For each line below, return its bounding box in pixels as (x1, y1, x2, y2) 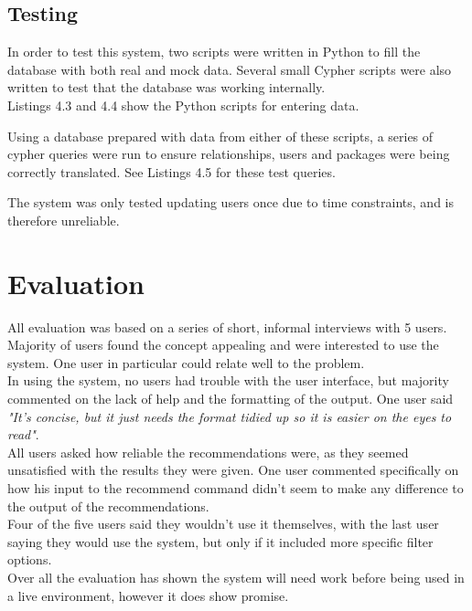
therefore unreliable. (7, 210, 120, 229)
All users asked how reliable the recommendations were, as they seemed (7, 442, 409, 461)
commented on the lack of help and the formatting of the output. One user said (7, 389, 454, 408)
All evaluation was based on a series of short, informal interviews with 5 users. (7, 317, 447, 336)
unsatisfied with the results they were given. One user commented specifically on (7, 460, 459, 479)
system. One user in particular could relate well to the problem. (7, 353, 365, 372)
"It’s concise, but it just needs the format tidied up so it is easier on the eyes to (7, 406, 452, 426)
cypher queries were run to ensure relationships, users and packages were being (7, 144, 450, 163)
